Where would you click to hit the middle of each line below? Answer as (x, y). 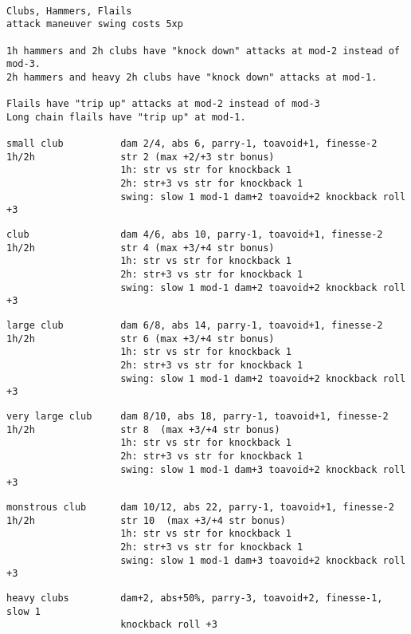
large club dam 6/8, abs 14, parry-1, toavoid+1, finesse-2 (195, 326)
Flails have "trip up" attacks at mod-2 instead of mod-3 (163, 104)
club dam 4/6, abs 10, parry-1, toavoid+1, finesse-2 (195, 235)
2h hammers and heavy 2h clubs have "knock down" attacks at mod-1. (192, 77)
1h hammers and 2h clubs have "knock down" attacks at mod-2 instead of (203, 51)
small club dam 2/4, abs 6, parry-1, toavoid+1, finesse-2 (192, 144)
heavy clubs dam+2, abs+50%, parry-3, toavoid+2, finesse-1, (195, 598)
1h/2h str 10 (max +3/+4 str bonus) (146, 520)
